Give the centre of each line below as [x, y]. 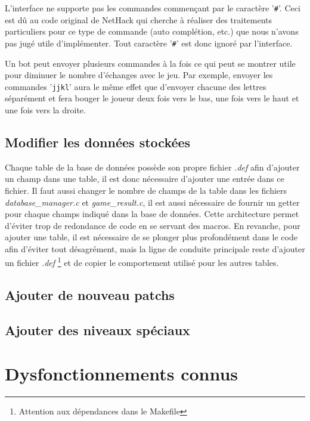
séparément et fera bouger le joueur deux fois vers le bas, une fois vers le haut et [152, 98]
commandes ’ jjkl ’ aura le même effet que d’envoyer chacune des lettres [136, 86]
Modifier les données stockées [98, 142]
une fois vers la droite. [45, 109]
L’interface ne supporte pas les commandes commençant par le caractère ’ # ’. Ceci [153, 8]
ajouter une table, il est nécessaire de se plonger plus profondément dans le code [151, 237]
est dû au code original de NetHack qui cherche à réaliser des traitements [139, 19]
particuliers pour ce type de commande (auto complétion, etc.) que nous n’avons [152, 31]
